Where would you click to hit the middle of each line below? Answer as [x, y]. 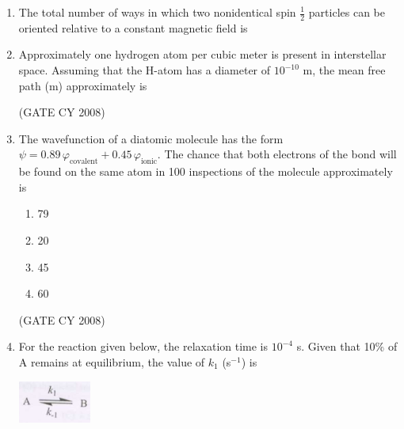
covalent [84, 162]
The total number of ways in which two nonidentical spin [157, 12]
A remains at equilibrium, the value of [112, 361]
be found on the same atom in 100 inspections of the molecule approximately [206, 171]
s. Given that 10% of [347, 346]
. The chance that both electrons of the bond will [277, 154]
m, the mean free [344, 70]
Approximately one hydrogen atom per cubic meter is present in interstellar [202, 54]
